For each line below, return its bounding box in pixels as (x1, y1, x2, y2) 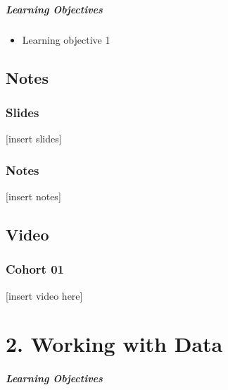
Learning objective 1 (22, 32, 110, 47)
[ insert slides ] (6, 131, 62, 146)
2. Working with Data (6, 329, 223, 358)
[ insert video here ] (6, 288, 83, 303)
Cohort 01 (6, 260, 65, 278)
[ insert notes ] (6, 188, 61, 203)
